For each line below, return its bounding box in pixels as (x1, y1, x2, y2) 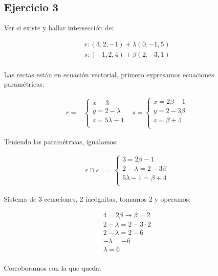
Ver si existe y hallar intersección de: (4, 23, 114, 33)
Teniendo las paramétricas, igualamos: (4, 136, 118, 146)
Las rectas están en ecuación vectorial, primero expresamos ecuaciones (4, 69, 214, 79)
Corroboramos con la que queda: (4, 262, 101, 273)
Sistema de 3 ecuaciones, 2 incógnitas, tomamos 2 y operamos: (4, 193, 191, 204)
